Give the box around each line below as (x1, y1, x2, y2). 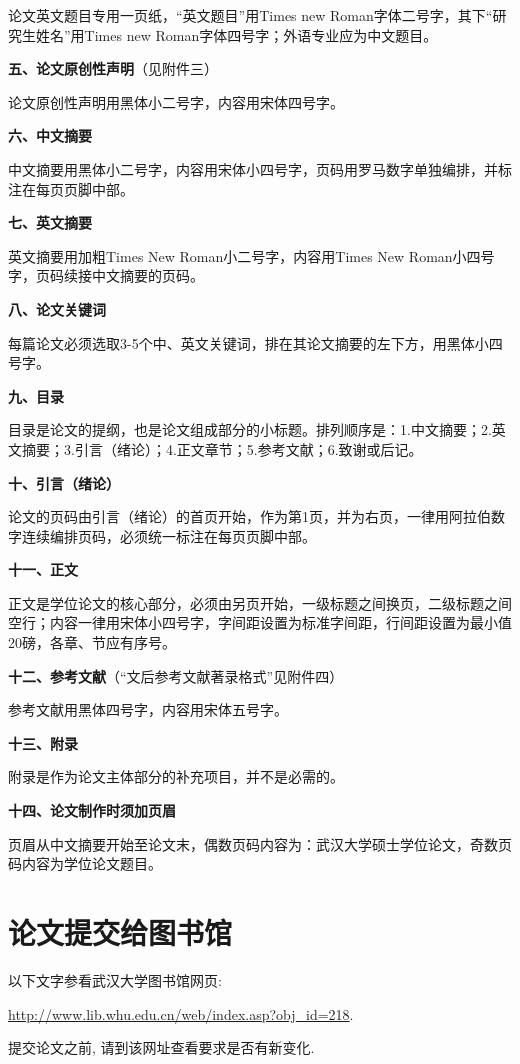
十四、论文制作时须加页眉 (8, 800, 176, 821)
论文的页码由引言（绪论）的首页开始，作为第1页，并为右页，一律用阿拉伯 (8, 506, 491, 527)
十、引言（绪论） (8, 472, 120, 493)
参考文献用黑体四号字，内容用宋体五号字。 (8, 699, 288, 720)
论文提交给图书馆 (8, 912, 233, 952)
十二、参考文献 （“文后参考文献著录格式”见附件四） (8, 665, 344, 686)
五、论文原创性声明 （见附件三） (8, 58, 218, 79)
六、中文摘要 (8, 125, 92, 146)
